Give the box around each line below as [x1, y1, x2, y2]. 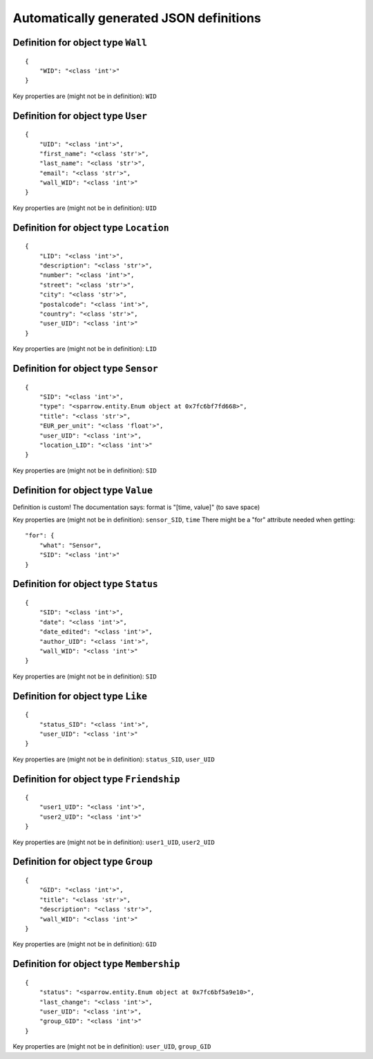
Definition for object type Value [12, 484, 153, 496]
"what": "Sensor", [39, 541, 102, 549]
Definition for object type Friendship [12, 773, 180, 785]
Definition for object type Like [12, 690, 148, 702]
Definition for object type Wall [12, 37, 148, 48]
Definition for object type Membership [12, 958, 180, 970]
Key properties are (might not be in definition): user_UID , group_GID [12, 1042, 211, 1051]
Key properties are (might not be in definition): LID [12, 345, 157, 353]
